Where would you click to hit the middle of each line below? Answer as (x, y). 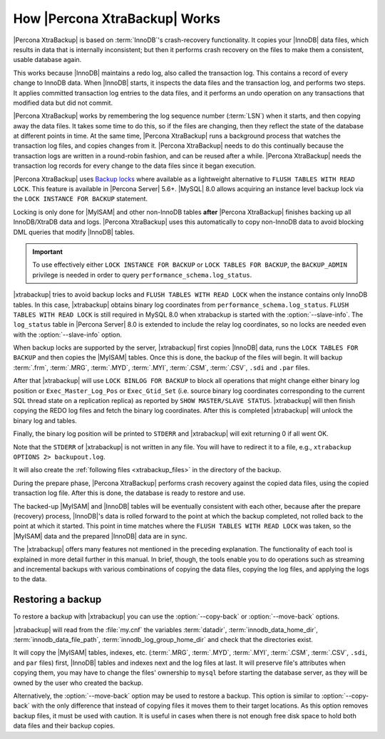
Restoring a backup (57, 600)
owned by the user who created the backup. (78, 683)
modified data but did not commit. (63, 103)
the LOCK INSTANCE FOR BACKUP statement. (81, 199)
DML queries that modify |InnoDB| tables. (74, 232)
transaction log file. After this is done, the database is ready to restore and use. (129, 493)
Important (48, 251)
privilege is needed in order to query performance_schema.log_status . (142, 275)
